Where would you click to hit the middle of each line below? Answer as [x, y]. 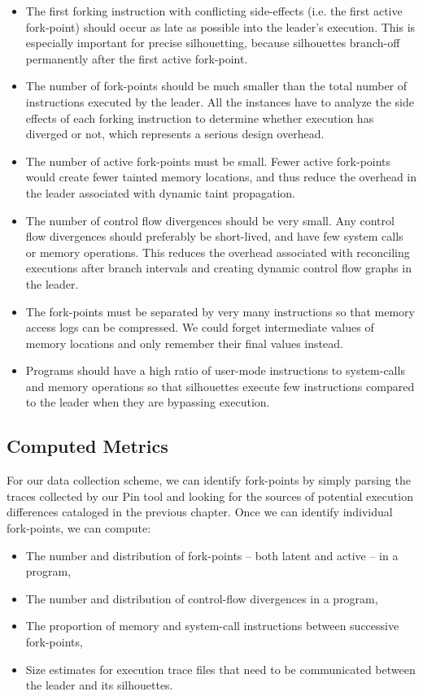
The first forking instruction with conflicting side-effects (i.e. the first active [214, 11]
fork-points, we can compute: [79, 528]
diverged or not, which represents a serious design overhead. [175, 134]
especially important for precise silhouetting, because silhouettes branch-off [213, 43]
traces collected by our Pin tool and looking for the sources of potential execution [210, 496]
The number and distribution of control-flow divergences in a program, [202, 598]
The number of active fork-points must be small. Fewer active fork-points [208, 161]
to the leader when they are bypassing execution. [148, 402]
